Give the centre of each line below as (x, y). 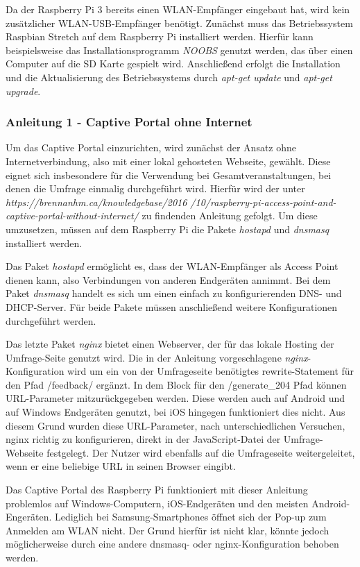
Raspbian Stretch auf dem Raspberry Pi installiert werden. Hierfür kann (160, 36)
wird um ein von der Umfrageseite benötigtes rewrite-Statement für (211, 371)
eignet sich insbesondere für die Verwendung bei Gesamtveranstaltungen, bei (169, 175)
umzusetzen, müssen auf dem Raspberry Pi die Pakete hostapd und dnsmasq (168, 229)
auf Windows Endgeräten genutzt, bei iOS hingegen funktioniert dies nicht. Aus (175, 412)
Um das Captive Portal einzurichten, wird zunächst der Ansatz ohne (151, 147)
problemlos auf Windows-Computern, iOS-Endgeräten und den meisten (157, 503)
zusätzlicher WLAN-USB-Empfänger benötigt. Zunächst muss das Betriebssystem (179, 23)
